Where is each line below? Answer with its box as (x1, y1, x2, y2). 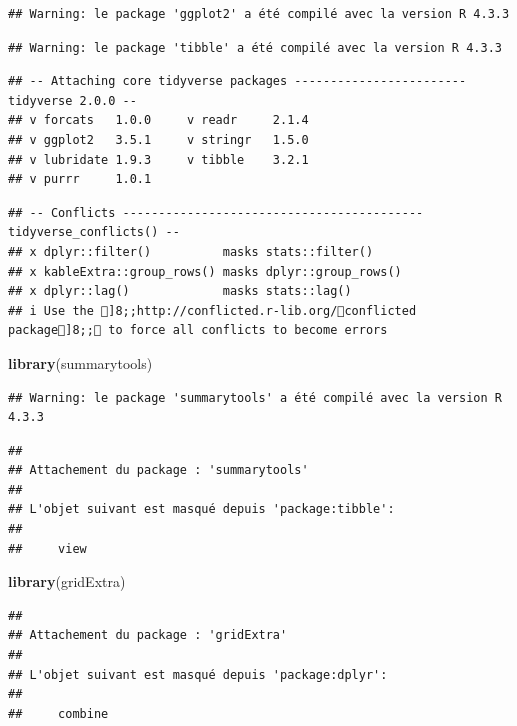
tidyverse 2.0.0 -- (8, 93, 137, 108)
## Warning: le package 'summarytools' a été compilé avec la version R (8, 390, 502, 405)
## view (8, 541, 87, 556)
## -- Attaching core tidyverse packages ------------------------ (8, 74, 467, 89)
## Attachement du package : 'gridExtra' (8, 628, 288, 643)
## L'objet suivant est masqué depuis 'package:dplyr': (8, 667, 388, 682)
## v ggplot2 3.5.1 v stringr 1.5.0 (8, 132, 309, 147)
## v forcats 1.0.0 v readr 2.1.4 (8, 113, 309, 128)
